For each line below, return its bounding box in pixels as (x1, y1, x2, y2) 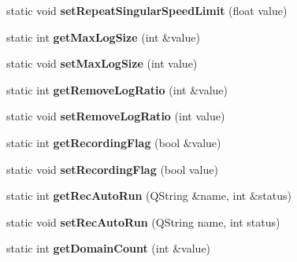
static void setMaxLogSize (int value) (6, 55, 198, 72)
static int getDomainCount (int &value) (6, 240, 211, 256)
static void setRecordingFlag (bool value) (6, 161, 218, 177)
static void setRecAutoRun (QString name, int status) (6, 213, 280, 230)
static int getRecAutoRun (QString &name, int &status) (6, 187, 291, 204)
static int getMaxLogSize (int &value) (6, 28, 200, 45)
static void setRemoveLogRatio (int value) (6, 108, 225, 124)
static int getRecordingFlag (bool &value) (6, 134, 221, 150)
